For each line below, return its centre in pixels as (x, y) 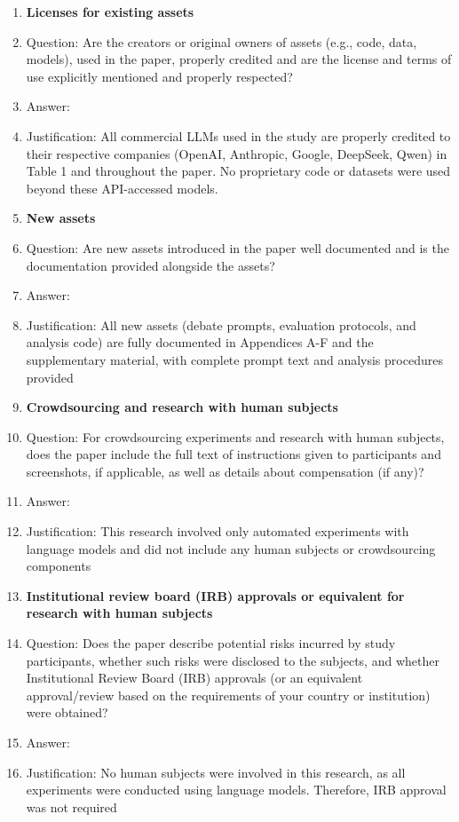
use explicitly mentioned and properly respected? (159, 76)
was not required (71, 806)
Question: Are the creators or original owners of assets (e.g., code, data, (222, 41)
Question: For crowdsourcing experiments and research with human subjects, (235, 436)
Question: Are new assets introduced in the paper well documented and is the (237, 247)
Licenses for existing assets (110, 12)
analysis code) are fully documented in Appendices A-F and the (200, 342)
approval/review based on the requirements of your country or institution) (228, 695)
